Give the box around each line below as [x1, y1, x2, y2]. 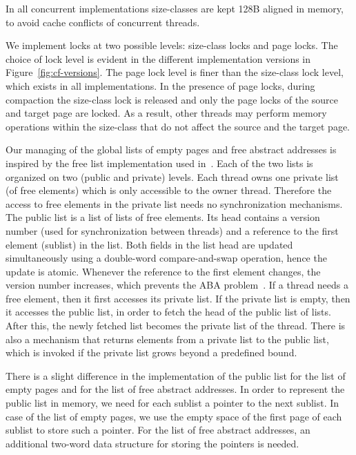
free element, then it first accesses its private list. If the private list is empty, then [6, 291, 350, 305]
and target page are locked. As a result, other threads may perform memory [6, 106, 327, 120]
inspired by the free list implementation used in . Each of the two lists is [6, 155, 313, 170]
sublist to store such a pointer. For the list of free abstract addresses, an [6, 423, 310, 437]
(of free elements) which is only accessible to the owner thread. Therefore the [6, 183, 332, 197]
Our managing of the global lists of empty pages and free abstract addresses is [6, 142, 337, 157]
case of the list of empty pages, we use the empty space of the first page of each [6, 409, 342, 423]
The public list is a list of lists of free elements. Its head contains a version [6, 210, 320, 224]
